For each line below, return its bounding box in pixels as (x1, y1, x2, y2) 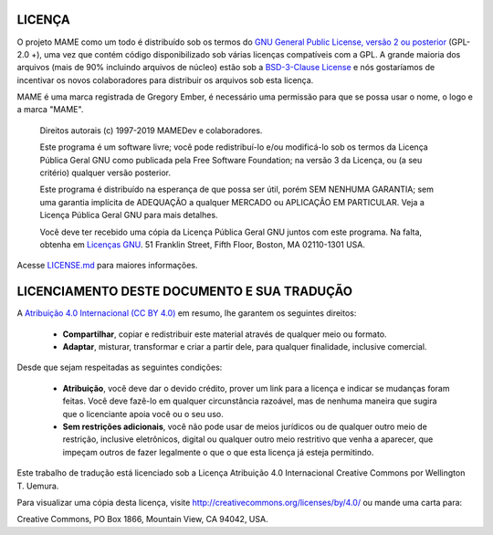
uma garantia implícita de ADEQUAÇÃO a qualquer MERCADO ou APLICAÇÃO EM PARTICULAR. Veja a (39, 196, 425, 207)
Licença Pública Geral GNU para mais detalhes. (39, 210, 218, 221)
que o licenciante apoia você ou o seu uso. (62, 408, 224, 419)
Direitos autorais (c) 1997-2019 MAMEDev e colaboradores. (39, 124, 263, 136)
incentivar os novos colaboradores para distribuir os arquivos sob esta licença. (16, 74, 314, 86)
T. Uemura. (16, 480, 59, 491)
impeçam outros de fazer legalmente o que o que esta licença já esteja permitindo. (62, 446, 374, 457)
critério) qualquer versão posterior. (39, 167, 171, 178)
